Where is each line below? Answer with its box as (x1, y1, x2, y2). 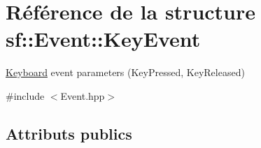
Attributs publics (6, 122, 132, 144)
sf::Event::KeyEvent (6, 24, 201, 53)
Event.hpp (60, 88, 105, 103)
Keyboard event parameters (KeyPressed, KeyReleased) (6, 65, 245, 80)
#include (6, 88, 45, 103)
